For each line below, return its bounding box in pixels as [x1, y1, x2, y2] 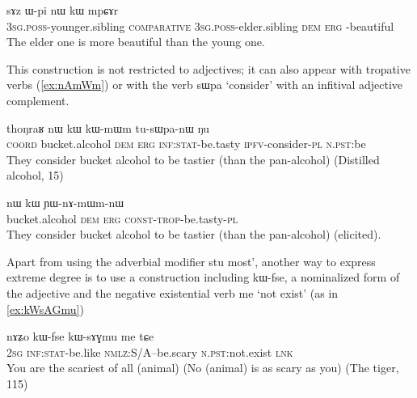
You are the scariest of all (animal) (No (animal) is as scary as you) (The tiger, [6, 359, 399, 376]
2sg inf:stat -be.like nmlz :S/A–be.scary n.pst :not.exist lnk [6, 343, 293, 360]
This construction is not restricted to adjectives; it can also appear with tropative [6, 60, 411, 77]
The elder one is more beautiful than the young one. [6, 33, 265, 50]
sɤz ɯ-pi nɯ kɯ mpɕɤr [6, 2, 119, 18]
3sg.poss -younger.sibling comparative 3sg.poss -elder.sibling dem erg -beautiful [6, 17, 394, 34]
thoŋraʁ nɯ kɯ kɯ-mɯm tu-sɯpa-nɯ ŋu [6, 119, 210, 136]
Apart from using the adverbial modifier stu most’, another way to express [6, 252, 376, 269]
